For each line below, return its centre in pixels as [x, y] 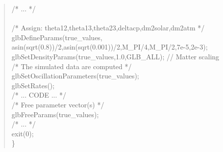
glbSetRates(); [33, 85]
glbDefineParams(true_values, [57, 37]
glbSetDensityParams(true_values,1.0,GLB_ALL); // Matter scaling [115, 56]
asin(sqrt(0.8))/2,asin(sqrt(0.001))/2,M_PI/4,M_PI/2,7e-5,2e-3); [110, 47]
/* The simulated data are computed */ [72, 66]
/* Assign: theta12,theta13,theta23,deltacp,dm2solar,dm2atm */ [108, 28]
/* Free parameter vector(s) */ [58, 104]
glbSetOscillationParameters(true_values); [75, 76]
